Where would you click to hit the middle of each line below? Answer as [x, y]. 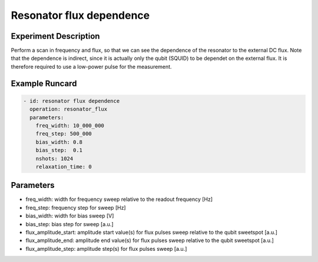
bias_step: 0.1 [59, 150]
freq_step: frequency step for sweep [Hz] [76, 207]
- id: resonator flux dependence [72, 101]
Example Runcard [44, 83]
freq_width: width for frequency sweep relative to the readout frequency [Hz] [119, 199]
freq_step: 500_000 [64, 134]
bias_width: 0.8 [59, 142]
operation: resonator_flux [69, 109]
